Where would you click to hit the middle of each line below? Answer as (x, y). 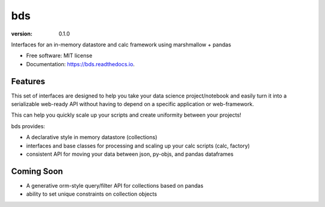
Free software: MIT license (59, 56)
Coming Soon (37, 171)
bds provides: (28, 126)
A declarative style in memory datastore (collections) (92, 137)
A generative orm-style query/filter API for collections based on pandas (115, 185)
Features (28, 81)
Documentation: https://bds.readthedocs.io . (80, 64)
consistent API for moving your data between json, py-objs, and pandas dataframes (130, 154)
